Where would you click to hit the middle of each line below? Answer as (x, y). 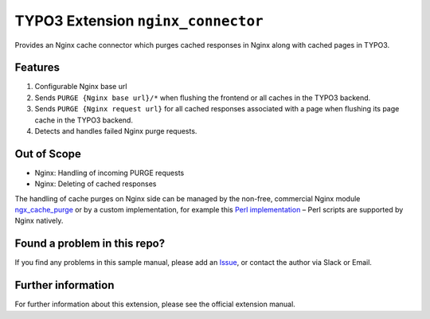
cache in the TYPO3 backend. (84, 120)
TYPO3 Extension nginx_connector (139, 21)
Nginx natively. (39, 221)
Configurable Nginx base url (81, 87)
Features (37, 68)
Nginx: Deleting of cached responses (96, 184)
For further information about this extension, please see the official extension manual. (155, 304)
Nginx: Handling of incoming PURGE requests (109, 173)
